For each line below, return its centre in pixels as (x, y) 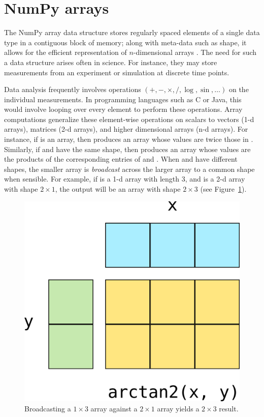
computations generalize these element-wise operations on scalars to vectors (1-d (129, 119)
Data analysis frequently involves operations (73, 89)
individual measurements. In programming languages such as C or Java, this (123, 99)
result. (229, 408)
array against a (114, 408)
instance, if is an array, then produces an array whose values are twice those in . (129, 139)
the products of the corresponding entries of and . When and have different (121, 159)
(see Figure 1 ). (223, 189)
